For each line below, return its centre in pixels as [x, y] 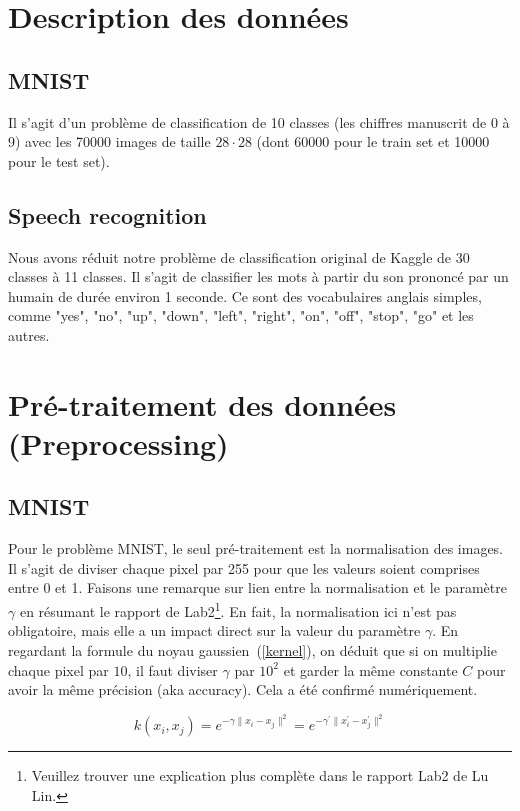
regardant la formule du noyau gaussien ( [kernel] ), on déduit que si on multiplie [252, 649]
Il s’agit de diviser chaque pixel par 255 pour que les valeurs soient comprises [244, 567]
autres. [29, 334]
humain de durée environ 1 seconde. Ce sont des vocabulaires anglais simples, [245, 295]
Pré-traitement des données [202, 403]
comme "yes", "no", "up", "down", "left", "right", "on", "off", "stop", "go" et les [241, 315]
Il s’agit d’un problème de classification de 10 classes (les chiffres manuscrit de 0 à [259, 121]
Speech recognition [107, 214]
